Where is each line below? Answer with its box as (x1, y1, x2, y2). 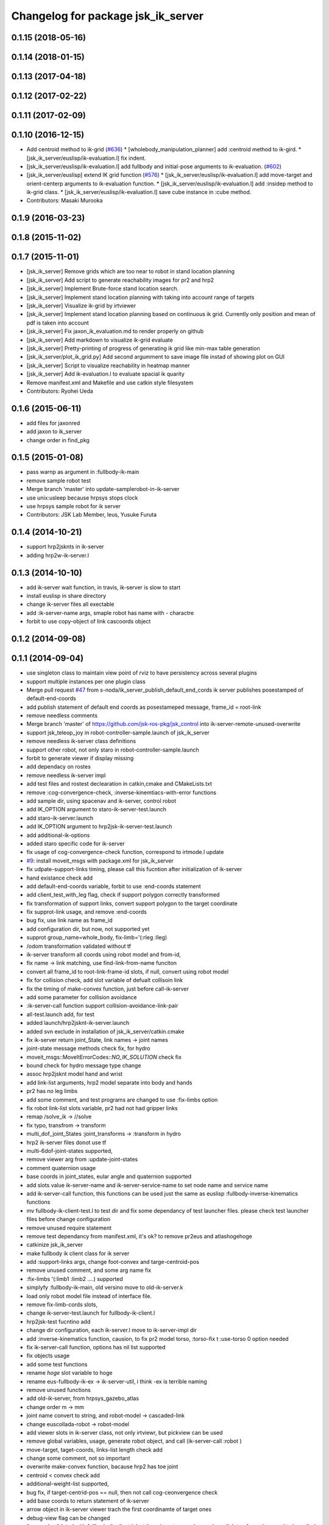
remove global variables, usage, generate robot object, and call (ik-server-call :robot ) (26, 1437, 242, 1445)
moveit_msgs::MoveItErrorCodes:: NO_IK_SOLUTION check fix (26, 1053, 182, 1061)
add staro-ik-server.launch (26, 814, 94, 822)
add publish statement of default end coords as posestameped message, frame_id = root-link (26, 703, 261, 711)
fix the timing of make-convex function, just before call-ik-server (26, 985, 189, 992)
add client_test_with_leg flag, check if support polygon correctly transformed (26, 891, 220, 899)
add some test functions (26, 1360, 88, 1368)
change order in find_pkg (26, 436, 90, 443)
